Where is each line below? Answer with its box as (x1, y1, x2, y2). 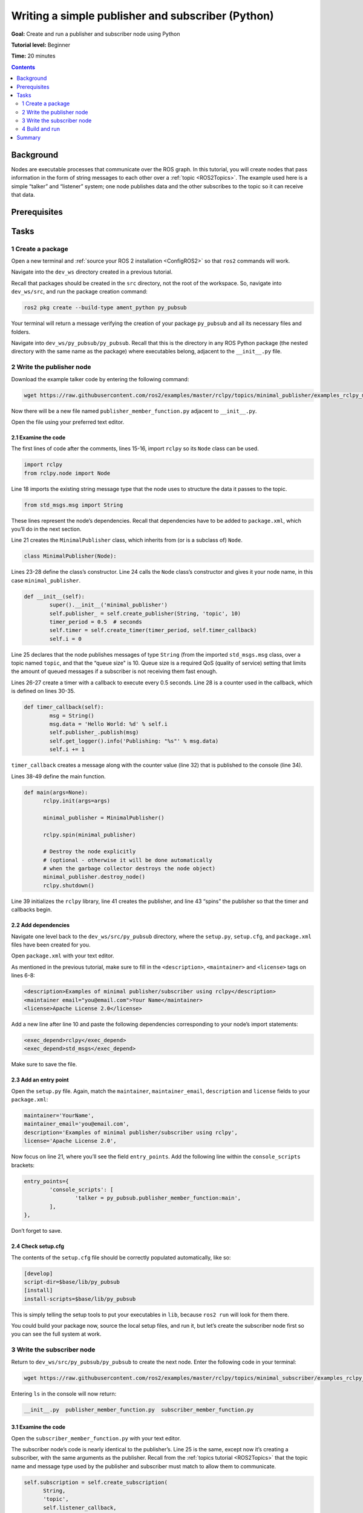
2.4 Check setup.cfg (11, 1242, 65, 1250)
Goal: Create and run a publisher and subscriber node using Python (11, 30, 180, 38)
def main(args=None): (24, 789, 88, 796)
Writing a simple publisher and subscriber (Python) (11, 9, 275, 22)
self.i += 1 (49, 746, 85, 753)
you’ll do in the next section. (11, 525, 82, 533)
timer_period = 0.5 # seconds (49, 618, 142, 625)
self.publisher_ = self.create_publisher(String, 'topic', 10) (49, 610, 241, 617)
